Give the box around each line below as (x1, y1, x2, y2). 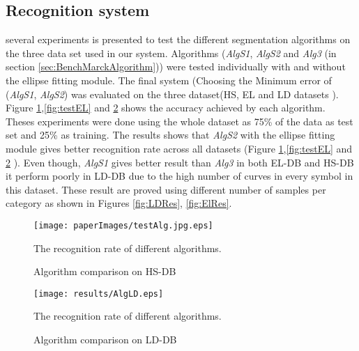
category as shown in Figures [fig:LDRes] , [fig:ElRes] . (6, 196, 232, 210)
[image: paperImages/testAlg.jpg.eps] (33, 220, 213, 231)
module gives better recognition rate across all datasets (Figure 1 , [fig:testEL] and (6, 141, 353, 155)
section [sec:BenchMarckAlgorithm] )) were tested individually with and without (6, 59, 346, 74)
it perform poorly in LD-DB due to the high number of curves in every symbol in (6, 169, 353, 183)
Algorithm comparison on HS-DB (33, 264, 176, 279)
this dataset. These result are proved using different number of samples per (6, 182, 326, 196)
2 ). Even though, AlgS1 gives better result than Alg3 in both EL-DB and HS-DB (6, 155, 354, 169)
